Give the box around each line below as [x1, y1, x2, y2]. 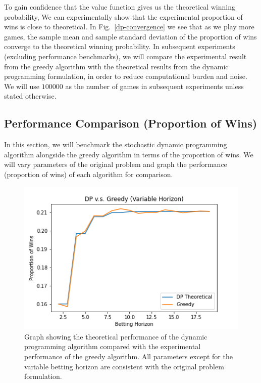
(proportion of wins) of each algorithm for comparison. [4, 168, 173, 179]
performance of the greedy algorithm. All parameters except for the [24, 351, 233, 361]
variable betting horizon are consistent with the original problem [24, 361, 224, 371]
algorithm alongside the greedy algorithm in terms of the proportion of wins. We [4, 149, 253, 159]
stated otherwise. [4, 91, 57, 101]
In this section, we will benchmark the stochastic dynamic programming [4, 139, 227, 150]
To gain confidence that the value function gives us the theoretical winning [4, 2, 235, 12]
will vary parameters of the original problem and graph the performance [4, 159, 227, 169]
